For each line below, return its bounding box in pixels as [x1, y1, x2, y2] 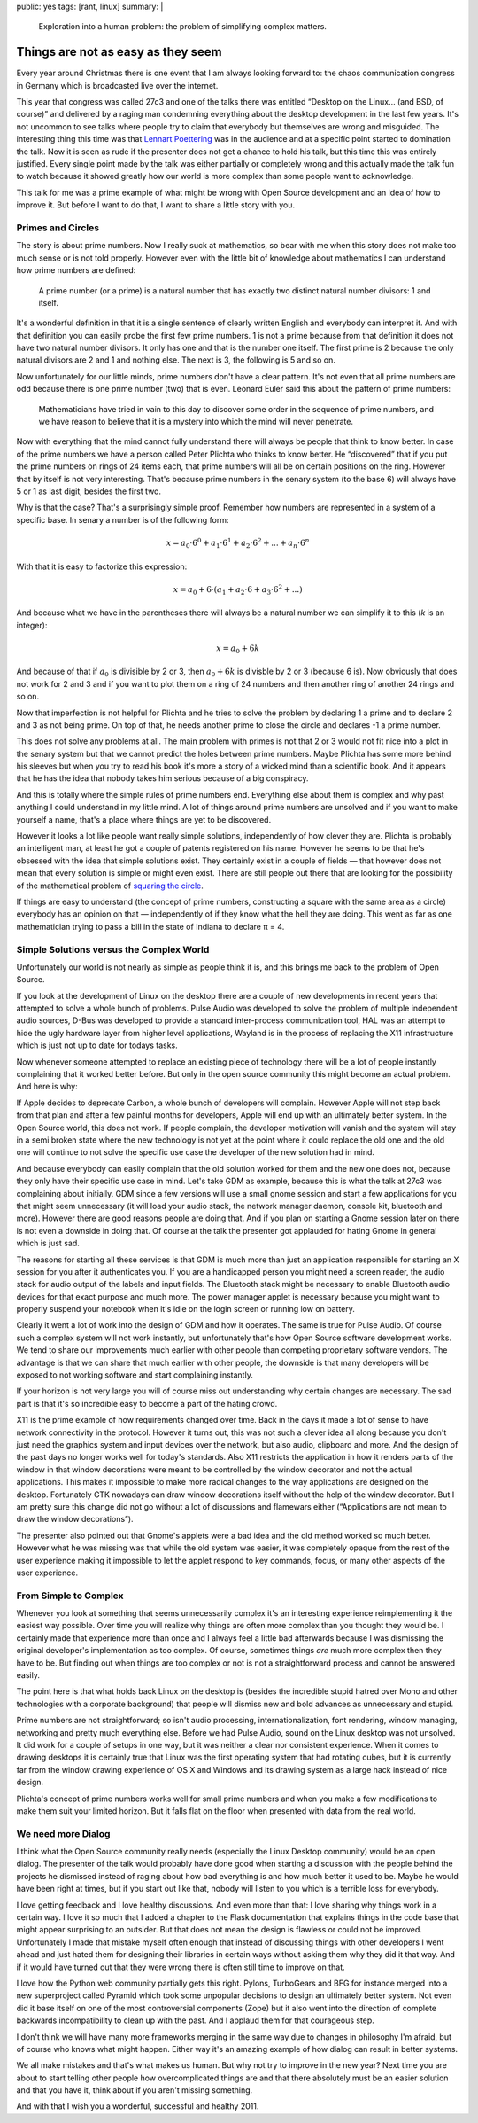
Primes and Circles [16, 222, 100, 234]
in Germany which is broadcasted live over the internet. [16, 80, 219, 90]
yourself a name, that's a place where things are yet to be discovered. [16, 814, 272, 824]
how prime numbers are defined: [16, 265, 136, 276]
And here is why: [16, 1081, 79, 1092]
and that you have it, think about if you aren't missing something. [16, 2085, 253, 2096]
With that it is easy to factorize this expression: [16, 561, 188, 572]
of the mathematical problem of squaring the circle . [16, 880, 204, 891]
